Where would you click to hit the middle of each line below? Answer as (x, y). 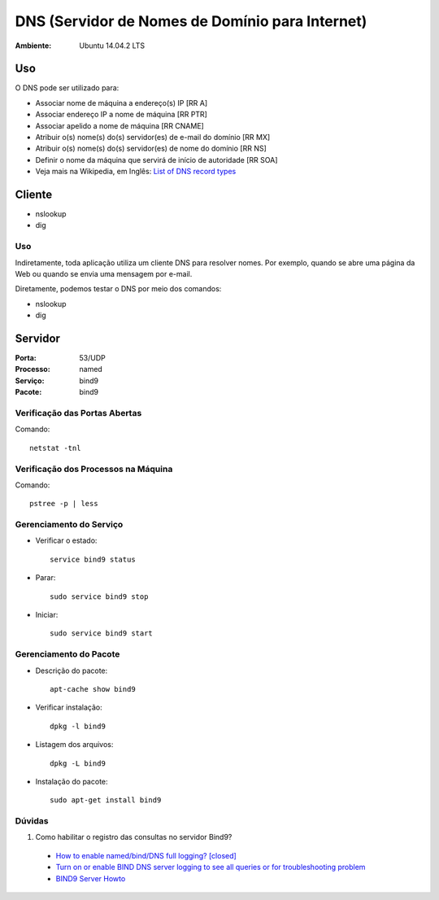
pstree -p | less (64, 504)
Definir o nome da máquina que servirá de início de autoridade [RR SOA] (156, 159)
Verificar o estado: (66, 540)
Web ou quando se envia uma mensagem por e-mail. (104, 274)
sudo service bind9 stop (99, 596)
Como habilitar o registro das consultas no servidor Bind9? (134, 837)
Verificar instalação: (69, 707)
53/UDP (92, 358)
